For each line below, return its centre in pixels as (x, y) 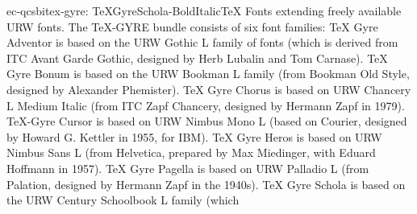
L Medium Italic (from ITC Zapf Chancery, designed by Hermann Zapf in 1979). (206, 105)
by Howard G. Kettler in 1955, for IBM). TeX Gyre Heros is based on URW (194, 136)
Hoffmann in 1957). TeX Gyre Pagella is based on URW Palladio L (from (188, 168)
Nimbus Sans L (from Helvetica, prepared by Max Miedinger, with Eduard (191, 152)
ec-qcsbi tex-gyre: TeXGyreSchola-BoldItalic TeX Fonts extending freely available (204, 10)
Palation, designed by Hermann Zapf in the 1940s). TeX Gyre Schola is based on (206, 184)
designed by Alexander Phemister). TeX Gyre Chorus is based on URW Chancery (209, 89)
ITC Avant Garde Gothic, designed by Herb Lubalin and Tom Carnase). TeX (197, 58)
